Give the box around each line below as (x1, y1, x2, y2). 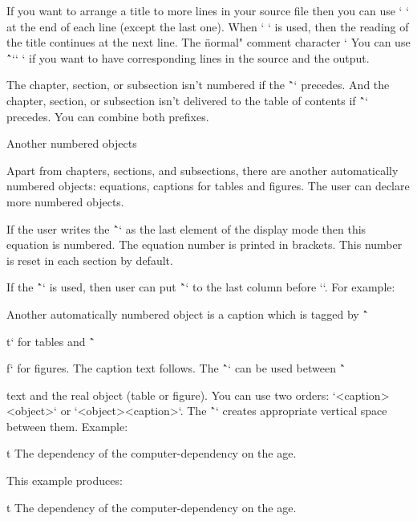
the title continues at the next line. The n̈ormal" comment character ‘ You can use (6, 34, 411, 51)
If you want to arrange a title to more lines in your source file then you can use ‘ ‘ (6, 2, 410, 18)
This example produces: (6, 472, 123, 489)
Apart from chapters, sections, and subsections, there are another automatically (6, 161, 399, 178)
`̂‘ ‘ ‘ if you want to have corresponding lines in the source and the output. (6, 49, 370, 66)
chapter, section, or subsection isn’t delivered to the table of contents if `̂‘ (6, 92, 369, 108)
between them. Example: (6, 417, 128, 434)
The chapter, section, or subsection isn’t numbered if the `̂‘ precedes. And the (6, 76, 390, 93)
